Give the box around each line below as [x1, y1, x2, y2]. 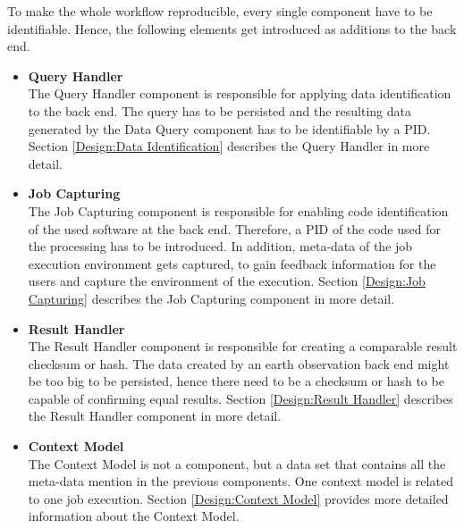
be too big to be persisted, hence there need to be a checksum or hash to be [28, 372, 444, 390]
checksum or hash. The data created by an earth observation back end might [28, 354, 450, 373]
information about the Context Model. [28, 507, 240, 525]
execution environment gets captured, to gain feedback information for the [28, 254, 436, 272]
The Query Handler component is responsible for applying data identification [28, 84, 451, 103]
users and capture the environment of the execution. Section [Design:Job [28, 272, 426, 290]
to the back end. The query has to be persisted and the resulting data [28, 101, 411, 120]
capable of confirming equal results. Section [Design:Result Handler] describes [28, 389, 453, 407]
